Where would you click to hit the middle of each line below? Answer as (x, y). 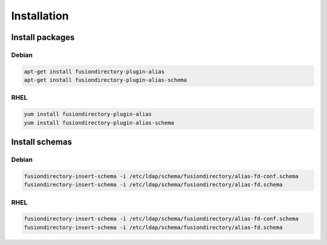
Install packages (43, 37)
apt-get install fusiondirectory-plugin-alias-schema (105, 80)
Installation (40, 16)
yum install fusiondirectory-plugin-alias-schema (99, 122)
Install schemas (41, 142)
